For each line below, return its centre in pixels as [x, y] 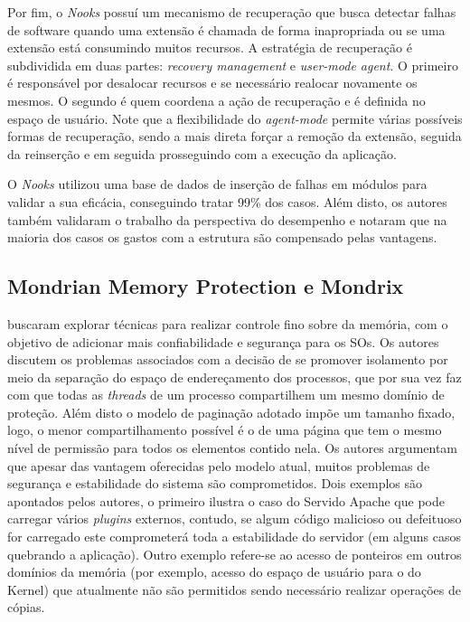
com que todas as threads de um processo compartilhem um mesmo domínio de [226, 395]
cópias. [26, 607]
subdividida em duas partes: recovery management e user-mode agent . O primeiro [233, 65]
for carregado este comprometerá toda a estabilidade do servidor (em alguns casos [234, 537]
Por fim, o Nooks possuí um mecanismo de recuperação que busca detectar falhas [232, 12]
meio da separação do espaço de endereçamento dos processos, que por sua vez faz [235, 377]
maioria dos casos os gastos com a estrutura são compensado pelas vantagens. [222, 237]
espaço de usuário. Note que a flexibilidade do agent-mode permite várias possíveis [235, 118]
